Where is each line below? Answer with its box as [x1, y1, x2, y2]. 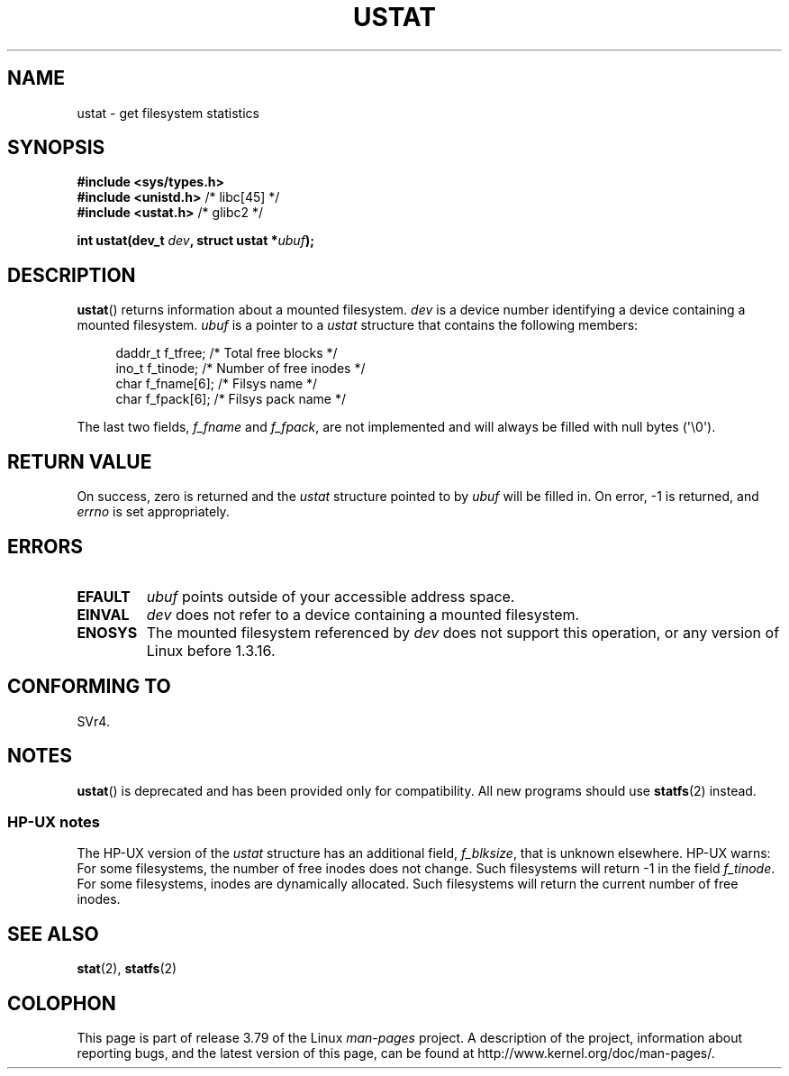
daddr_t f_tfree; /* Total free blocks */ [115, 345, 338, 361]
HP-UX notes [7, 813, 101, 832]
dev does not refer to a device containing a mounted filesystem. [146, 605, 580, 624]
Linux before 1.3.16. [146, 641, 276, 660]
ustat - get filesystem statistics [77, 105, 259, 121]
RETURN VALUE [7, 450, 152, 473]
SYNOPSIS [7, 136, 105, 160]
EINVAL [77, 605, 130, 624]
